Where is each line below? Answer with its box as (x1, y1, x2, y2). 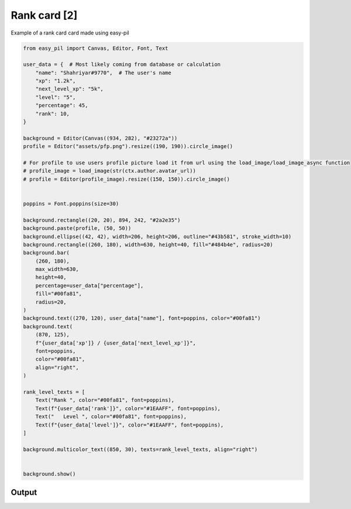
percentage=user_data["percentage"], (35, 282, 144, 289)
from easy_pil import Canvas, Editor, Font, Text (23, 44, 168, 51)
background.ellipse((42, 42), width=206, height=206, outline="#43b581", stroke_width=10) (23, 233, 292, 240)
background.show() (23, 470, 76, 477)
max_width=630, (35, 266, 79, 273)
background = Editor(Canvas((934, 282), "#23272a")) (23, 135, 178, 142)
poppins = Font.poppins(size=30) (23, 200, 119, 207)
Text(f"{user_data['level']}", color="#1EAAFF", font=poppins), (35, 421, 224, 428)
